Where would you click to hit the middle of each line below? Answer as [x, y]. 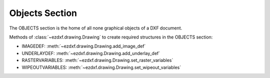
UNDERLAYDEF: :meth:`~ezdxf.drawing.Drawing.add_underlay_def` [91, 53]
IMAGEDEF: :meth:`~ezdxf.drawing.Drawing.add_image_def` [84, 46]
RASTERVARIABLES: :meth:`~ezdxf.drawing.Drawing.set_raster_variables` [97, 60]
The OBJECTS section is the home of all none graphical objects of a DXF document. [96, 28]
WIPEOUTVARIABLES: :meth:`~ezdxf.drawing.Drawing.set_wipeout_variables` [101, 67]
